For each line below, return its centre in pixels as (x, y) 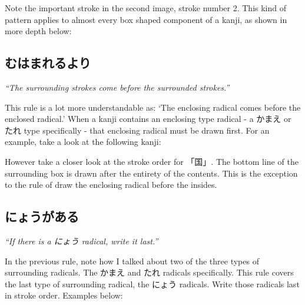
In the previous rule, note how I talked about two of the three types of (132, 261)
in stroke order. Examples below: (64, 295)
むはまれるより (48, 63)
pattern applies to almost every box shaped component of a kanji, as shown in (146, 19)
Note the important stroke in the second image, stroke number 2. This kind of (146, 8)
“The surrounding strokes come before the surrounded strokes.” (117, 87)
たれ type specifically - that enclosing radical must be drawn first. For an (137, 130)
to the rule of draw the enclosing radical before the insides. (111, 185)
